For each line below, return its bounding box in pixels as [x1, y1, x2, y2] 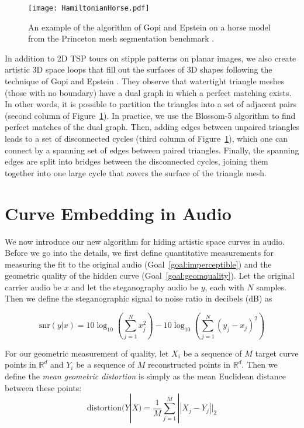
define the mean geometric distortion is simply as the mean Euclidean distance [5, 369, 286, 382]
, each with [205, 280, 244, 293]
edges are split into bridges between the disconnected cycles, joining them [5, 155, 268, 167]
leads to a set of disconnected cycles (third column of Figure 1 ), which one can [5, 132, 288, 144]
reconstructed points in [148, 358, 231, 371]
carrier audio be [5, 280, 61, 293]
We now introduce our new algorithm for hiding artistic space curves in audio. [5, 235, 285, 247]
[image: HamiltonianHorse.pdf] [28, 4, 150, 12]
